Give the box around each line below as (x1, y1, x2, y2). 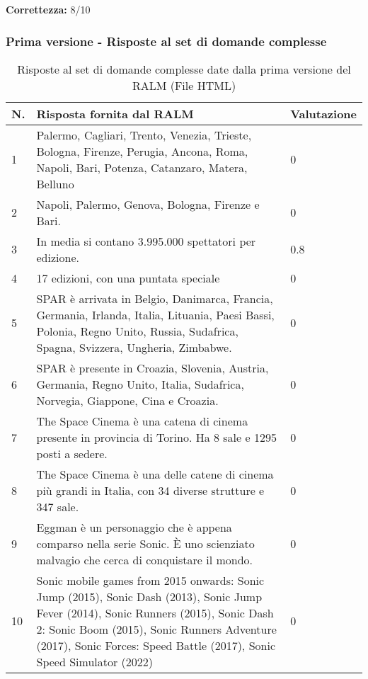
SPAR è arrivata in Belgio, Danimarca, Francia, (36, 290, 273, 307)
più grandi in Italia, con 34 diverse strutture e (36, 481, 265, 498)
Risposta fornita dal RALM (36, 105, 194, 122)
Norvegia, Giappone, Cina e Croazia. (36, 392, 219, 409)
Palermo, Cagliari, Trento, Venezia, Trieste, (36, 126, 252, 143)
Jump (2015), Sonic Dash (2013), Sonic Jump (36, 588, 263, 605)
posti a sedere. (36, 445, 108, 462)
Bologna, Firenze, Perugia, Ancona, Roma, (36, 142, 248, 159)
